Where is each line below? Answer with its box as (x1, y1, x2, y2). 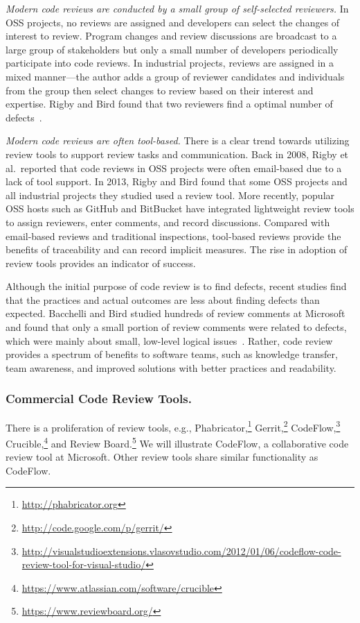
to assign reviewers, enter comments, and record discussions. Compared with (6, 214, 330, 229)
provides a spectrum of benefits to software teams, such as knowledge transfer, (6, 347, 338, 361)
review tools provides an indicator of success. (6, 255, 196, 270)
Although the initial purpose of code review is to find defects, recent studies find (6, 279, 347, 293)
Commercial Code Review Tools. (6, 390, 192, 407)
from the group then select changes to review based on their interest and (6, 83, 314, 97)
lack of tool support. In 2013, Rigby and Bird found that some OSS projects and (6, 174, 348, 189)
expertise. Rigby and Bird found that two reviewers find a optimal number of (6, 96, 333, 111)
